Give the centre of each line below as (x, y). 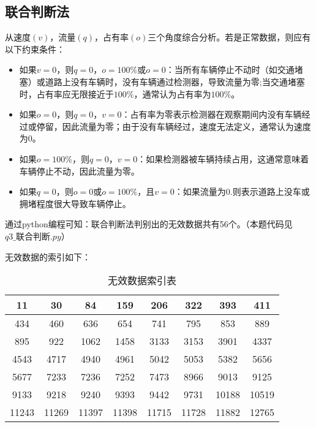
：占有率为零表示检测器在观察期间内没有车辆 (212, 114)
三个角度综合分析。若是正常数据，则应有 (229, 37)
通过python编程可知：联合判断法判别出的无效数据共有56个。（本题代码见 (149, 224)
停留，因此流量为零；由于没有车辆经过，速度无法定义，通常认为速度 (174, 126)
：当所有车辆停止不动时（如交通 (230, 70)
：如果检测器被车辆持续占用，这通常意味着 (223, 158)
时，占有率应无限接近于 (66, 93)
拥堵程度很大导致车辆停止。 (75, 203)
